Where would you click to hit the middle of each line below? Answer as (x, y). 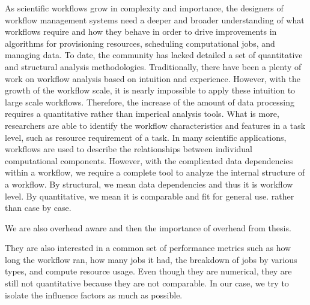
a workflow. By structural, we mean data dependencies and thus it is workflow (149, 184)
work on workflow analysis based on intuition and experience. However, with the (153, 78)
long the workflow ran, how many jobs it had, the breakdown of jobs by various (151, 259)
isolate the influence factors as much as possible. (94, 295)
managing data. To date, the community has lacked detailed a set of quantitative (154, 55)
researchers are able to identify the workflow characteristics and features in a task (155, 125)
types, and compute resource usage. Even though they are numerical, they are (148, 271)
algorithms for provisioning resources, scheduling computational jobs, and (140, 43)
